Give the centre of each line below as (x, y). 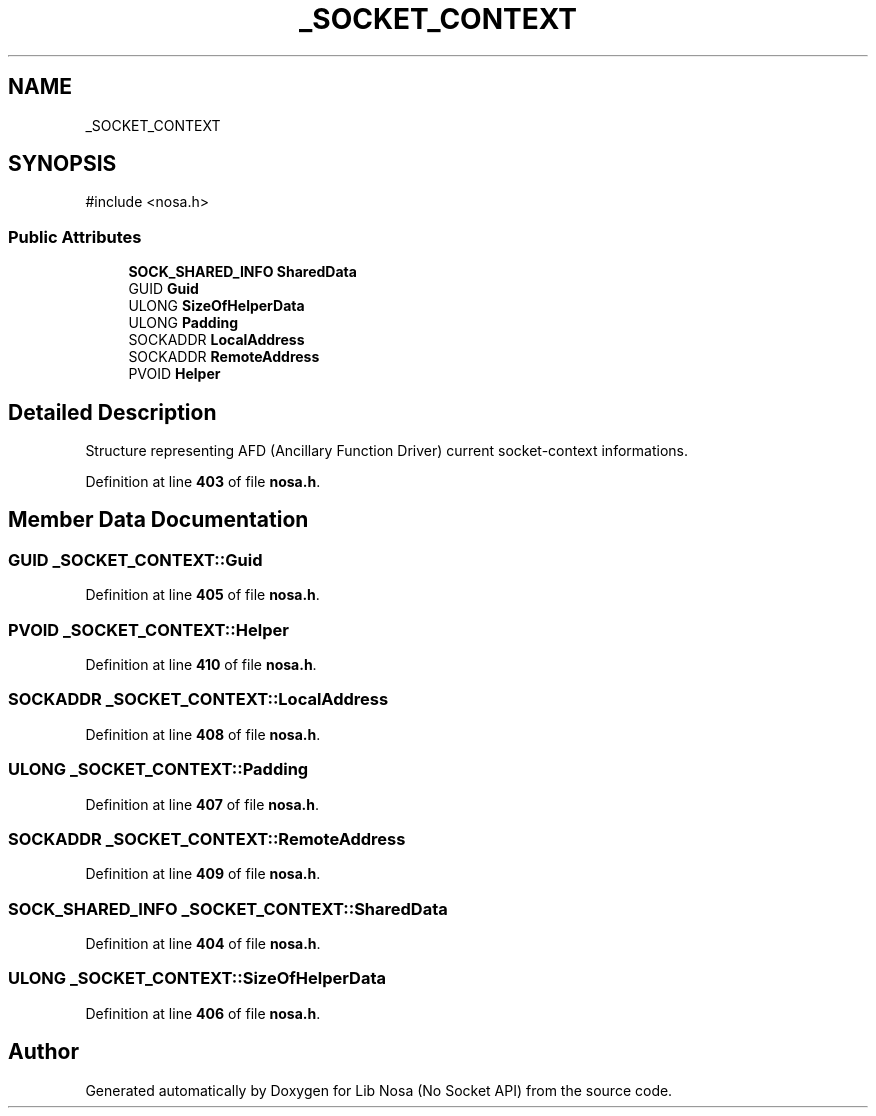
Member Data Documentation (158, 520)
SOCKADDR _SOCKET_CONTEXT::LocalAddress (198, 699)
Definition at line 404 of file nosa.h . (203, 943)
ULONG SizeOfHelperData (216, 306)
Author (43, 1052)
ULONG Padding (183, 323)
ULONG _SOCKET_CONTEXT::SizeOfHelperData (197, 978)
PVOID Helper (174, 374)
